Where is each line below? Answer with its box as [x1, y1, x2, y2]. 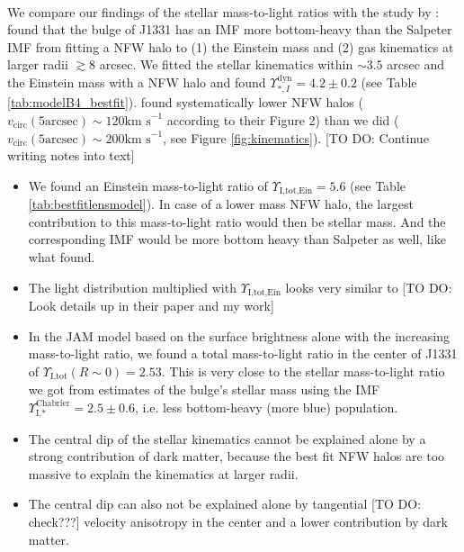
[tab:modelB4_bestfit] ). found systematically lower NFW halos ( [7, 93, 363, 112]
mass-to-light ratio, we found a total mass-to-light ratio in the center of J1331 [28, 344, 458, 363]
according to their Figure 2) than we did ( [166, 110, 399, 129]
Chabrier [35, 399, 70, 409]
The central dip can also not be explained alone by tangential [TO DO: [28, 494, 422, 513]
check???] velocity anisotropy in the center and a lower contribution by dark [28, 511, 448, 530]
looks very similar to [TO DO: [285, 277, 452, 296]
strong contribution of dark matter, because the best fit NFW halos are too [28, 447, 445, 466]
